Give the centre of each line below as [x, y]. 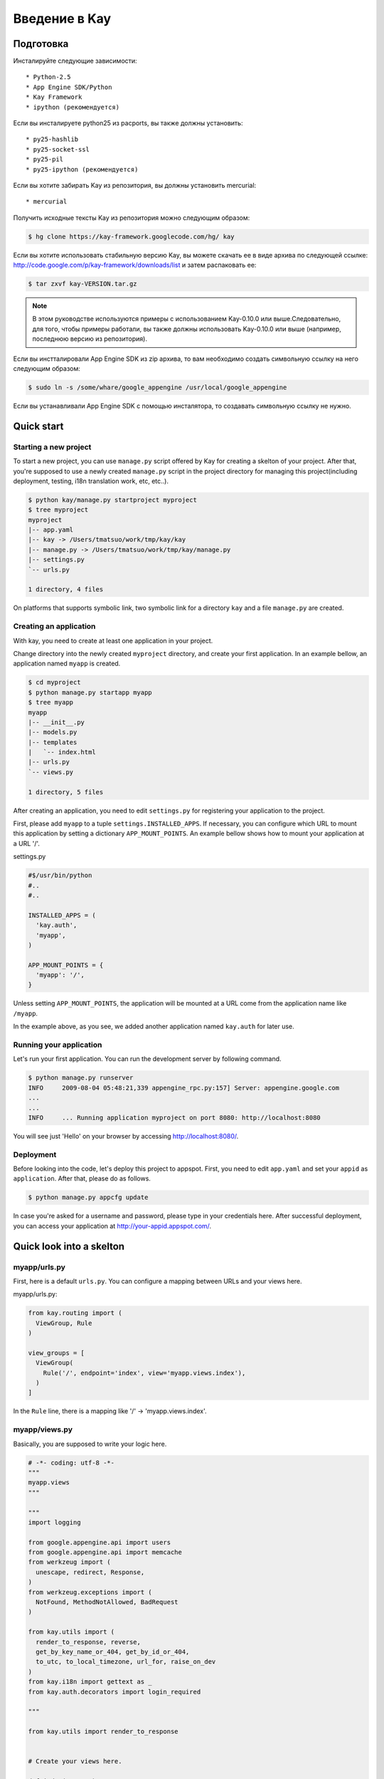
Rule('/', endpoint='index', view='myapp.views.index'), [144, 1373]
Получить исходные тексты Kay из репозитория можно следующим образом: [132, 218]
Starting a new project [52, 447]
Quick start [38, 426]
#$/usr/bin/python [60, 876]
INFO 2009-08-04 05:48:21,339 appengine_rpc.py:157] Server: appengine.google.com [184, 1088]
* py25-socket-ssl [58, 149]
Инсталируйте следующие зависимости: [75, 61]
